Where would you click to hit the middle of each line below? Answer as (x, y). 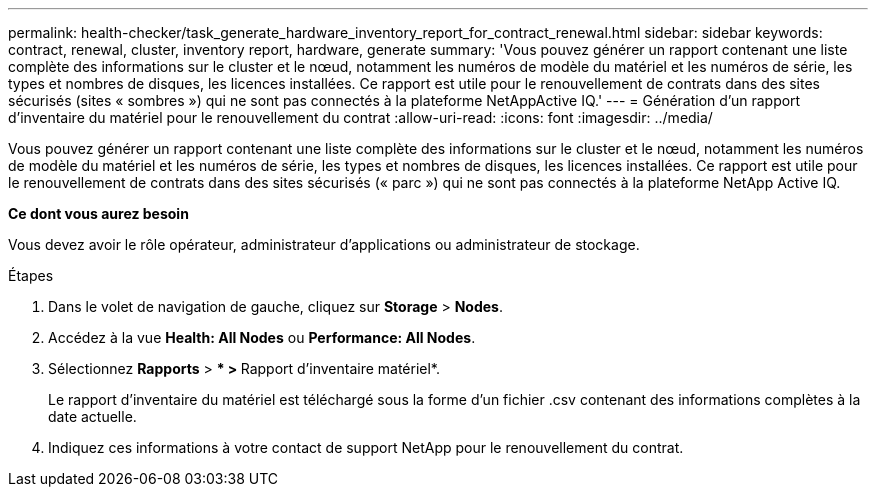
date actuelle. (92, 416)
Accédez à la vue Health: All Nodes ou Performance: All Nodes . (262, 337)
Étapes (31, 275)
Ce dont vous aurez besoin (98, 213)
